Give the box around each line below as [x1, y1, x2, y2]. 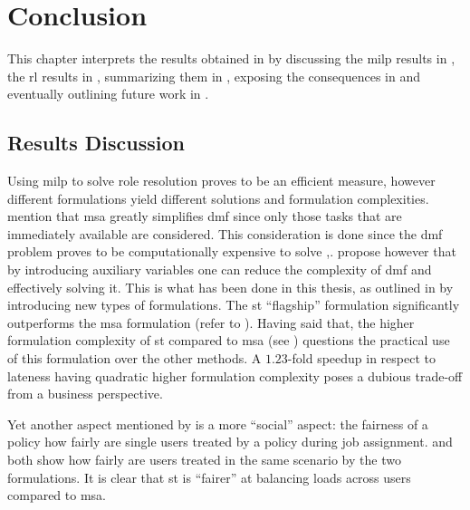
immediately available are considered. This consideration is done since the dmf [7, 224, 443, 243]
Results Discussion [7, 129, 185, 157]
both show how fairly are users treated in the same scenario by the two [7, 450, 401, 469]
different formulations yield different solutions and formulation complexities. [7, 188, 429, 207]
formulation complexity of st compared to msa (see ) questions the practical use [7, 331, 450, 350]
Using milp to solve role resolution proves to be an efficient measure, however [7, 171, 436, 190]
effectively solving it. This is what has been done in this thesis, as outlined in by [7, 277, 454, 296]
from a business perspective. [7, 384, 163, 403]
